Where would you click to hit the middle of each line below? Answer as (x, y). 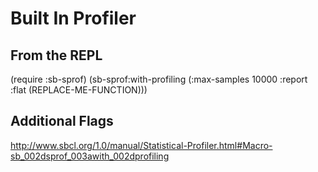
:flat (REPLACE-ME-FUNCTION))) (79, 90)
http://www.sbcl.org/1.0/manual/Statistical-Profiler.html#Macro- (141, 145)
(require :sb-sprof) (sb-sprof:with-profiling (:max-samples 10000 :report (159, 79)
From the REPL (56, 55)
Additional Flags (62, 121)
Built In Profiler (73, 18)
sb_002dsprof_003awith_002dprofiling (90, 156)
